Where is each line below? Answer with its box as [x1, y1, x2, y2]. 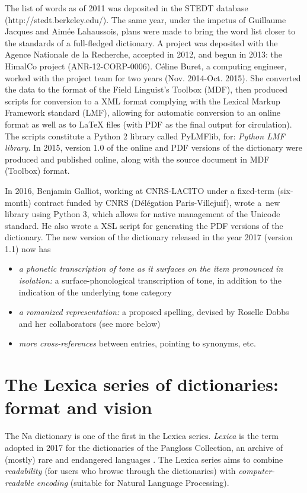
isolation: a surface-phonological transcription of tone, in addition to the [18, 274, 282, 287]
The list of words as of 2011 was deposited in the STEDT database [5, 2, 248, 14]
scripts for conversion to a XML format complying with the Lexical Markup [5, 94, 280, 107]
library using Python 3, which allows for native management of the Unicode [5, 208, 280, 220]
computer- [238, 465, 275, 477]
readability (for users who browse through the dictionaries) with [5, 465, 236, 477]
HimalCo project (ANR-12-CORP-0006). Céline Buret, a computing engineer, [5, 59, 287, 72]
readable [5, 476, 34, 488]
